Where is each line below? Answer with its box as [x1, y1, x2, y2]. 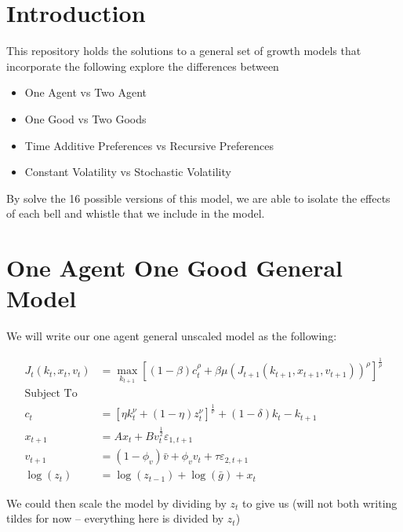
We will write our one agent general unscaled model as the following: [6, 328, 337, 344]
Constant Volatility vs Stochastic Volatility [24, 163, 231, 180]
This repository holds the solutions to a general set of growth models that [6, 42, 361, 59]
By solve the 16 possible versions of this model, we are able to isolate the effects [6, 189, 390, 206]
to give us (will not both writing [242, 494, 398, 511]
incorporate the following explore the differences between [6, 57, 279, 74]
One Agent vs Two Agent [24, 84, 147, 101]
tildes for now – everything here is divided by [6, 510, 224, 526]
